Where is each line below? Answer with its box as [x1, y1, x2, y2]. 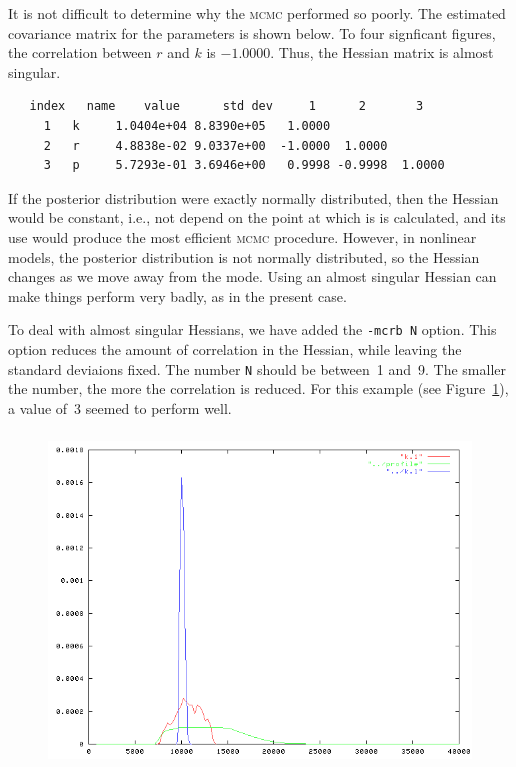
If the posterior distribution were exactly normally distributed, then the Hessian [8, 187, 499, 208]
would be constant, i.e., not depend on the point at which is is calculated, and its [8, 207, 506, 228]
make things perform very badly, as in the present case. [8, 285, 347, 306]
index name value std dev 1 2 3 [29, 99, 424, 114]
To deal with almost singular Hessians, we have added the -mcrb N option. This [8, 319, 497, 340]
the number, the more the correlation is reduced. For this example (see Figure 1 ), [8, 378, 509, 399]
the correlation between [8, 42, 152, 63]
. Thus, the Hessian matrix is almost [270, 42, 494, 63]
